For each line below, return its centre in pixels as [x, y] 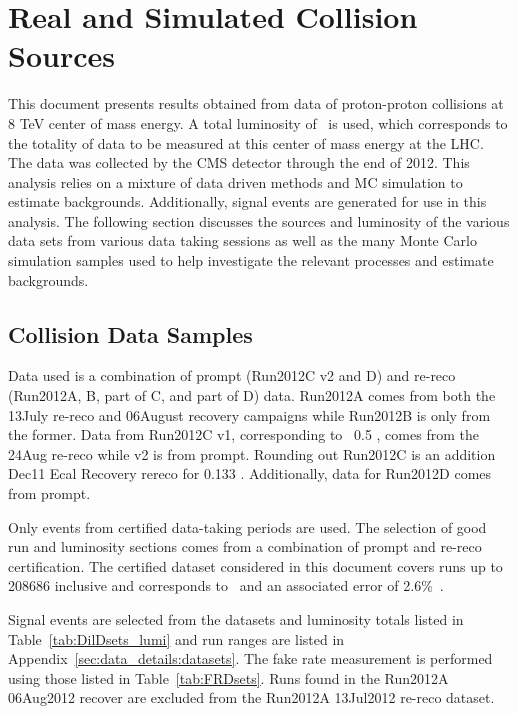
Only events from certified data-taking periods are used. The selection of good [247, 526]
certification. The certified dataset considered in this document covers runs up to [255, 565]
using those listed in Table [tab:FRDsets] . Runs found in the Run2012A [228, 677]
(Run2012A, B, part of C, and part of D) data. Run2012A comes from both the [252, 395]
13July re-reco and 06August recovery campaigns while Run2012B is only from [249, 414]
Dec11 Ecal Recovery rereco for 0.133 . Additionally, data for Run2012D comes [250, 473]
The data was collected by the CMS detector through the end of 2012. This [239, 162]
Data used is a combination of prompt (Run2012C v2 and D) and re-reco [232, 375]
